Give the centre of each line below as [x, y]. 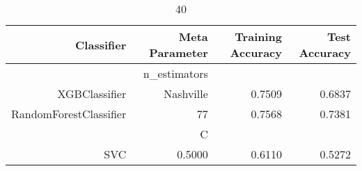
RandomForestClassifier [69, 114]
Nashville [186, 93]
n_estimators [175, 73]
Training [258, 36]
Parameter [179, 52]
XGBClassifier [92, 93]
